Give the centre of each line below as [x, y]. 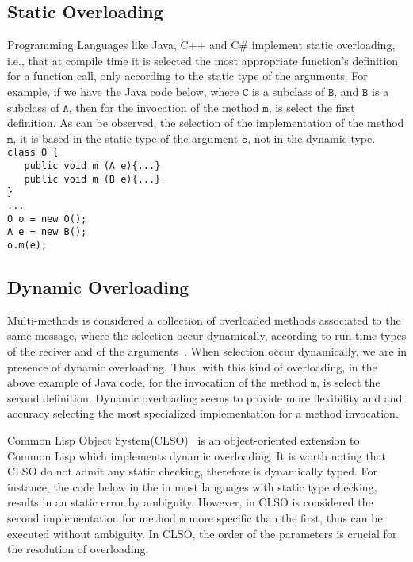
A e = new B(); [47, 232]
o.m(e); [27, 245]
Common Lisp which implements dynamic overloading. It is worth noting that [197, 455]
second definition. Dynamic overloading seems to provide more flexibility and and [205, 397]
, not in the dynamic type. [312, 138]
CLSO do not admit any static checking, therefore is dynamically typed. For [192, 471]
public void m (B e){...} [92, 179]
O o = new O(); [47, 219]
